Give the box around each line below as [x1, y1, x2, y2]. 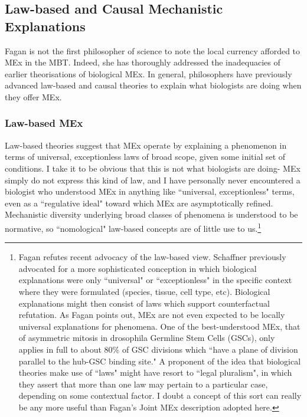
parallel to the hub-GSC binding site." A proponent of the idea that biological [18, 354, 301, 367]
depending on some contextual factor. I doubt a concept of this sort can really [18, 389, 302, 402]
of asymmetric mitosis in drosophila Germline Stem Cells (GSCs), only [18, 331, 275, 344]
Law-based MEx [5, 116, 83, 130]
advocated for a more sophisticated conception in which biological [18, 262, 257, 274]
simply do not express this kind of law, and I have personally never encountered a [5, 173, 301, 186]
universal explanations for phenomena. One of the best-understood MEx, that [18, 320, 301, 332]
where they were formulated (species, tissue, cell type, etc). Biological [18, 285, 270, 297]
